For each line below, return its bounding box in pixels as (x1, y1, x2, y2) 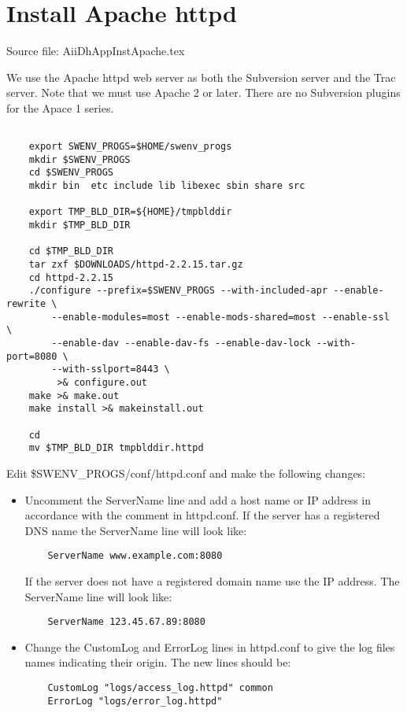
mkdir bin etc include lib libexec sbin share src (28, 180, 305, 192)
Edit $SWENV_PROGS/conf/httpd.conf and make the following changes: (6, 464, 366, 481)
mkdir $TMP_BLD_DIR (28, 220, 131, 231)
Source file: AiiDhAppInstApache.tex (6, 42, 185, 59)
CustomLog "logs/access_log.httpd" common (47, 682, 273, 693)
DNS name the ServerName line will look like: (24, 522, 247, 538)
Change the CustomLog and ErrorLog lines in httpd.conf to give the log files (24, 638, 395, 655)
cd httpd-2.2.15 (28, 272, 114, 283)
